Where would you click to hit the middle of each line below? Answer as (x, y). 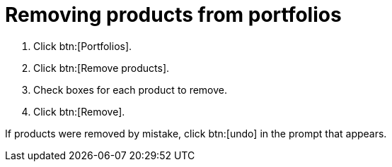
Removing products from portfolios (173, 15)
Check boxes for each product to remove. (131, 89)
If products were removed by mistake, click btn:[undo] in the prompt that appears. (196, 133)
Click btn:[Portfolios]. (83, 46)
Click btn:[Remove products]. (102, 68)
